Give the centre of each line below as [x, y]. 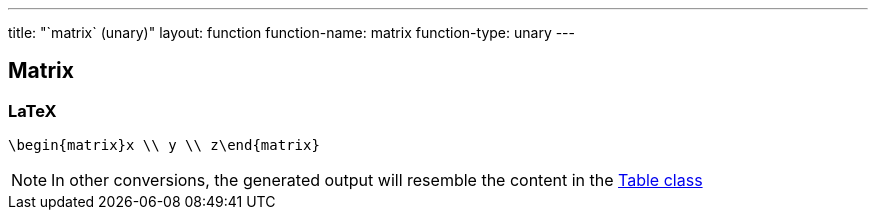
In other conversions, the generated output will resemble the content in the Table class [377, 180]
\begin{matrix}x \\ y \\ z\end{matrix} [164, 145]
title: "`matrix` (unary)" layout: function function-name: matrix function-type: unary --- [291, 32]
